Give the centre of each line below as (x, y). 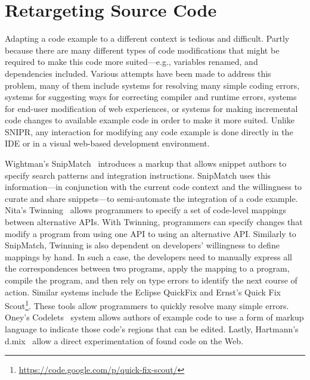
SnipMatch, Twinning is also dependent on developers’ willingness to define (142, 245)
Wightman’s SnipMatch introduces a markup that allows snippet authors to (146, 163)
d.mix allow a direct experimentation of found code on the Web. (124, 340)
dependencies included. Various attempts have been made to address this (138, 73)
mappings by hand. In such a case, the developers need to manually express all (148, 256)
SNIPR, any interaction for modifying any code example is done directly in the (149, 131)
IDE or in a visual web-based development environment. (107, 143)
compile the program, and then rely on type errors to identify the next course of (151, 280)
